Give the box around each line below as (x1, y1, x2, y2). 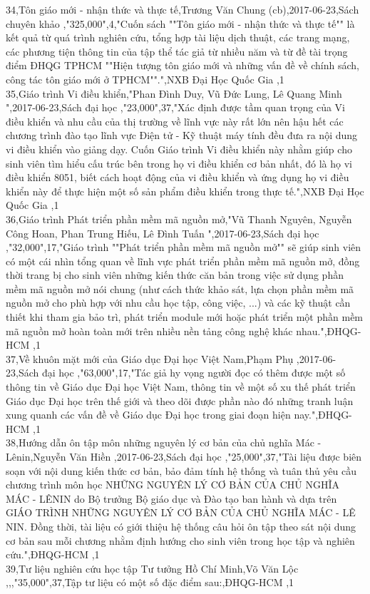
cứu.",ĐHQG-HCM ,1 (6, 547, 100, 562)
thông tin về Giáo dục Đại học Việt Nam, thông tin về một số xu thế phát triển (6, 379, 356, 394)
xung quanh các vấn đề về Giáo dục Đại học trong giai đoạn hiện (6, 407, 291, 422)
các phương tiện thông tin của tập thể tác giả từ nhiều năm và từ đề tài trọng (6, 43, 348, 58)
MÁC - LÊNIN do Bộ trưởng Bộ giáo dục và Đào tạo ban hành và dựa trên (6, 491, 337, 506)
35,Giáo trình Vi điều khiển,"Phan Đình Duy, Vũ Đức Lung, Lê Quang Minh (6, 86, 342, 101)
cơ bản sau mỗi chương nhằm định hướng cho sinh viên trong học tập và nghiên (6, 533, 355, 548)
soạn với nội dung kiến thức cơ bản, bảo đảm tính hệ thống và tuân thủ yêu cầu (6, 463, 357, 478)
